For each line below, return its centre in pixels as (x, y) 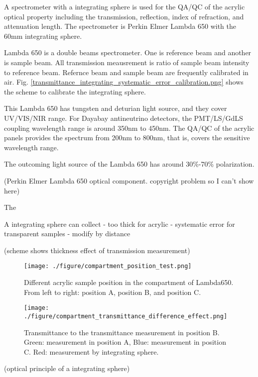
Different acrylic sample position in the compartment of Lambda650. (129, 282)
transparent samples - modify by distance (67, 234)
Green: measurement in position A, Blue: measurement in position (125, 342)
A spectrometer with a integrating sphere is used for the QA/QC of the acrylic (125, 6)
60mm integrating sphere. (43, 36)
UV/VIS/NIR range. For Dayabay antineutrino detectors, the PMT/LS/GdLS (124, 118)
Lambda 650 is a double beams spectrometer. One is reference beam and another (128, 52)
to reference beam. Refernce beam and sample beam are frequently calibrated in (126, 72)
